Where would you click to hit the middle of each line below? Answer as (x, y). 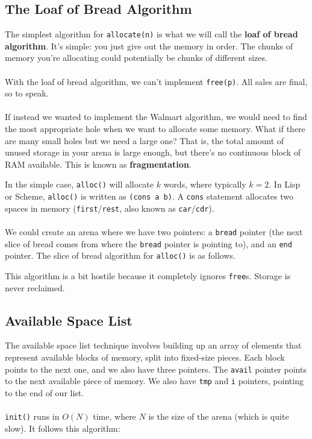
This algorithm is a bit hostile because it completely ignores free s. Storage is (148, 275)
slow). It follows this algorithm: (63, 428)
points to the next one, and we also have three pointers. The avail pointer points (156, 369)
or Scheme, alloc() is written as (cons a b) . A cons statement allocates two (149, 196)
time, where (114, 416)
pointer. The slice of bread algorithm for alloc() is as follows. (120, 255)
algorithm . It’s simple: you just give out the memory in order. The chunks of (149, 46)
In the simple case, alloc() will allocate (80, 184)
